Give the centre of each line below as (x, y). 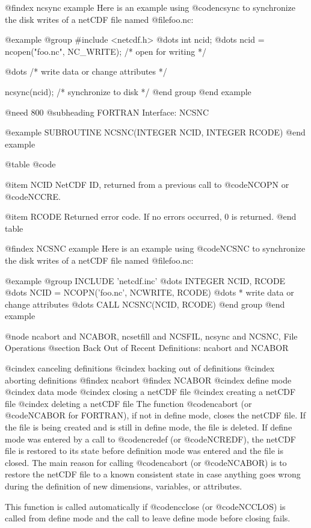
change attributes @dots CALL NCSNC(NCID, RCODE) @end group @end (145, 304)
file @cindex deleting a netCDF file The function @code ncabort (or (128, 403)
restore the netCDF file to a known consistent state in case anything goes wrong (153, 474)
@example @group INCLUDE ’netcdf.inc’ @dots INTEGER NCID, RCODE (145, 280)
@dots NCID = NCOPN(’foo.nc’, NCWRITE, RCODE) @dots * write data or (149, 292)
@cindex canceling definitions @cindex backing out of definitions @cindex (140, 368)
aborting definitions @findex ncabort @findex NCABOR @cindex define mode (148, 380)
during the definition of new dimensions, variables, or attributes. (124, 486)
